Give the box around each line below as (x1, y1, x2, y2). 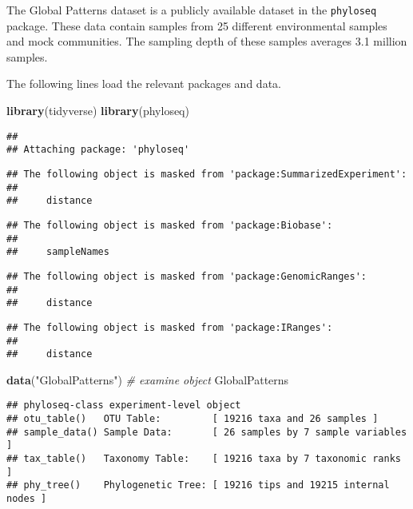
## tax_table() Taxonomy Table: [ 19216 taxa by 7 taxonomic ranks (6, 453, 401, 465)
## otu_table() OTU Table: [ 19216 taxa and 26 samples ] (6, 413, 379, 425)
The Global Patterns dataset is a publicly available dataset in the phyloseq (6, 2, 377, 18)
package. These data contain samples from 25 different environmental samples (6, 17, 387, 34)
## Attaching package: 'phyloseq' (6, 144, 190, 156)
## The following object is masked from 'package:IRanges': (6, 321, 333, 333)
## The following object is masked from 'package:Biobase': (6, 219, 333, 231)
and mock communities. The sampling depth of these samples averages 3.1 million (6, 33, 407, 50)
